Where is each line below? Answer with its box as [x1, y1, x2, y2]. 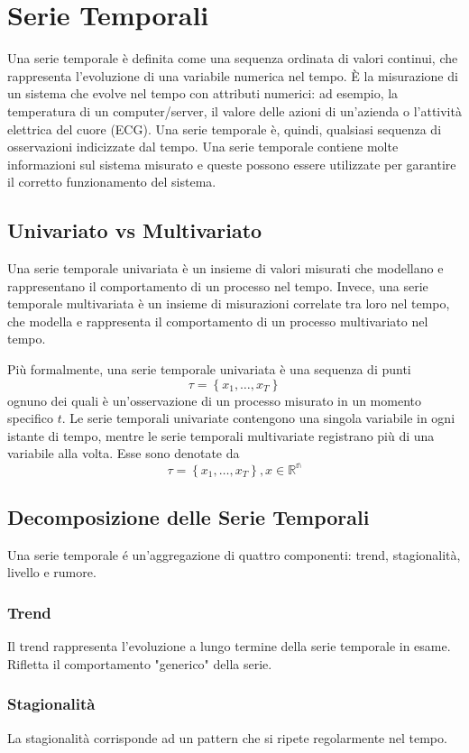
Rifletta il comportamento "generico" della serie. [7, 654, 272, 673]
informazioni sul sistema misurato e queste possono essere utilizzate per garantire [7, 154, 456, 173]
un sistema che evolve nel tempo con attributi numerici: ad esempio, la [7, 84, 399, 103]
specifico [7, 409, 54, 427]
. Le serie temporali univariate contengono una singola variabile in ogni [61, 409, 455, 427]
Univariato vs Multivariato [7, 216, 262, 244]
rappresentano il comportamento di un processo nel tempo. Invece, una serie [7, 276, 428, 295]
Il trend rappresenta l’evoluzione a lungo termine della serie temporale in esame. [7, 637, 451, 656]
